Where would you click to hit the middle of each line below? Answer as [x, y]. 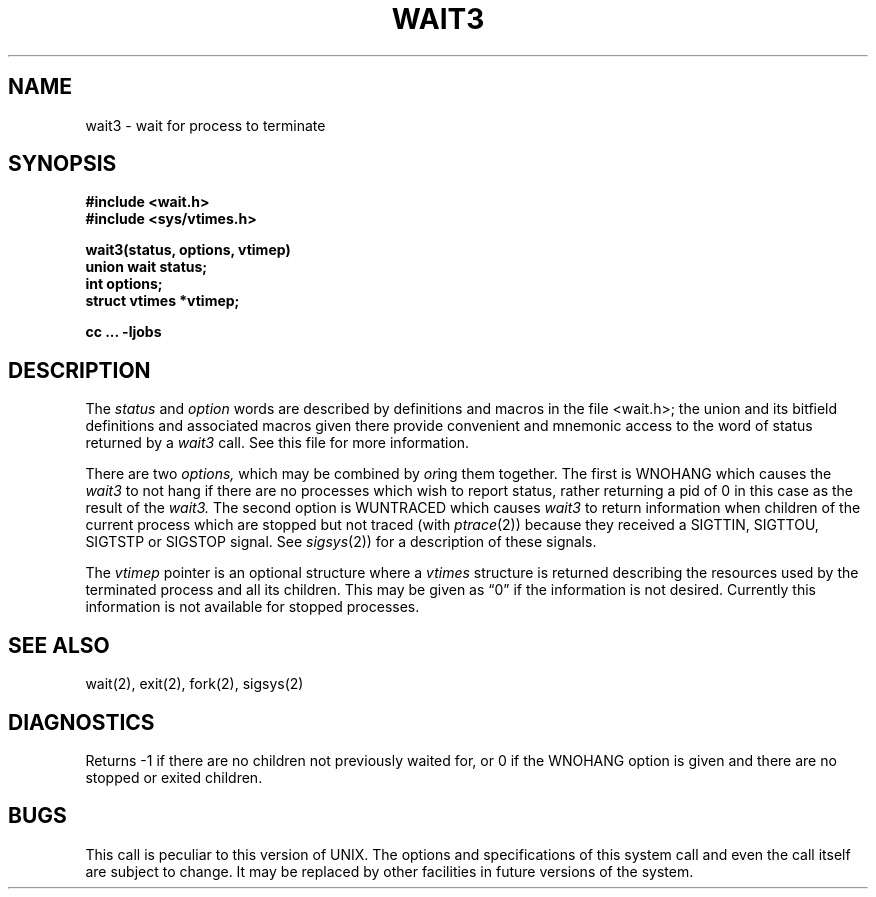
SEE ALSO [59, 645]
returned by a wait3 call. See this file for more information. [277, 443]
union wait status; [146, 267]
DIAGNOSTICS [81, 722]
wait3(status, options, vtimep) [188, 250]
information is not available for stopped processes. [252, 607]
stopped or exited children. [174, 777]
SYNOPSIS [62, 164]
